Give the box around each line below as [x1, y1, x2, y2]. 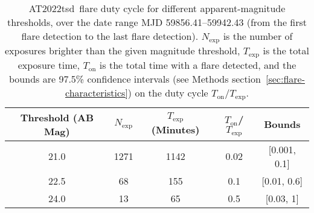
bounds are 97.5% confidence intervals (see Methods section [9, 71, 261, 86]
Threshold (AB [20, 110, 94, 124]
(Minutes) [151, 122, 200, 136]
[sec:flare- [265, 71, 305, 86]
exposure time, [18, 57, 80, 72]
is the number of [223, 29, 293, 43]
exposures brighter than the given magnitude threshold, [5, 43, 240, 57]
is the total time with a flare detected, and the [99, 57, 296, 72]
